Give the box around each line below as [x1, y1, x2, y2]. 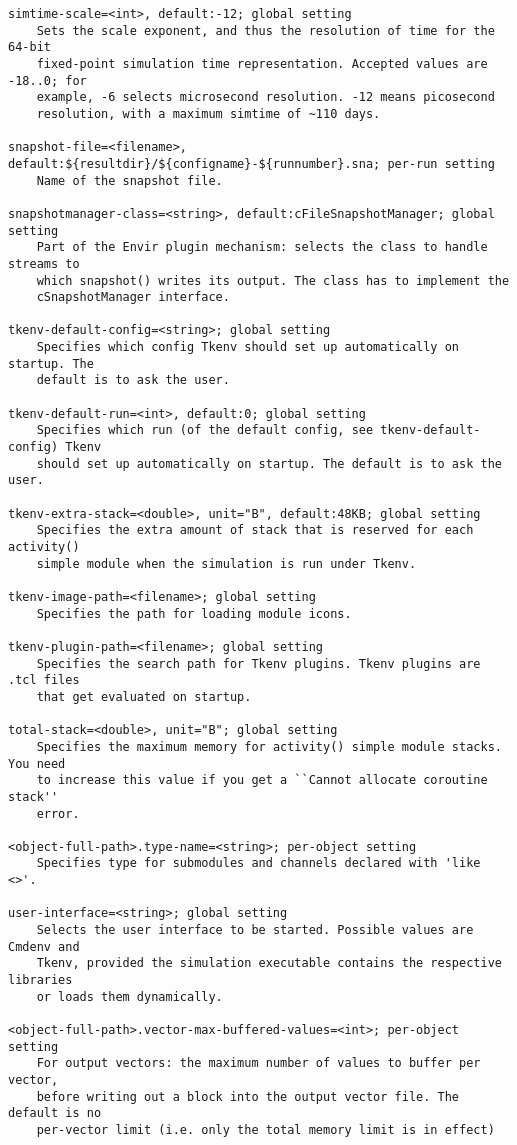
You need [8, 756, 66, 771]
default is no [8, 1106, 102, 1121]
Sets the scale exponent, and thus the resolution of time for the [36, 23, 495, 38]
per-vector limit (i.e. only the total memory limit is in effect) [36, 1122, 495, 1137]
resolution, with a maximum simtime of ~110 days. [36, 106, 381, 121]
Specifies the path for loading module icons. [36, 606, 352, 621]
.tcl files [8, 673, 80, 688]
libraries [8, 973, 73, 988]
